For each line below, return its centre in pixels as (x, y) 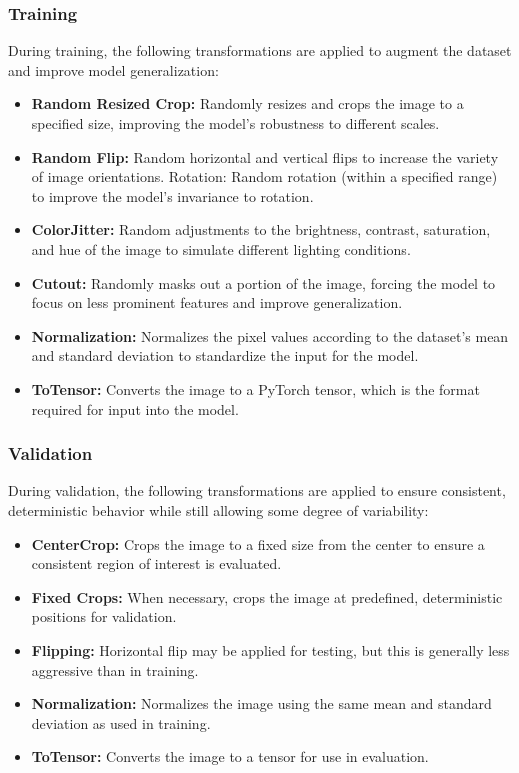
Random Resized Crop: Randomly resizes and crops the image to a (247, 103)
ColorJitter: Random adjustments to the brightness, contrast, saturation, (261, 229)
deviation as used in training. (121, 722)
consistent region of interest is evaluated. (156, 563)
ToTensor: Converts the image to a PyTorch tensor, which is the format (255, 388)
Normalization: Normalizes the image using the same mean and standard (261, 703)
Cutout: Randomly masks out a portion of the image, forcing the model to (263, 282)
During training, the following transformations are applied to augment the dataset (260, 50)
